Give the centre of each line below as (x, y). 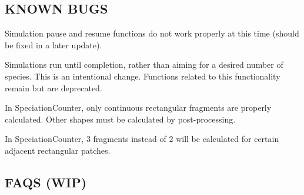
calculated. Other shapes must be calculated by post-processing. (120, 119)
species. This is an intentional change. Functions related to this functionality (143, 76)
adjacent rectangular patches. (58, 150)
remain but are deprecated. (54, 87)
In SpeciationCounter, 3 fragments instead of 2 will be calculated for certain (142, 139)
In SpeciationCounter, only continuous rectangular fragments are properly (138, 108)
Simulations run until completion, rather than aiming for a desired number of (144, 65)
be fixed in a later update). (54, 44)
